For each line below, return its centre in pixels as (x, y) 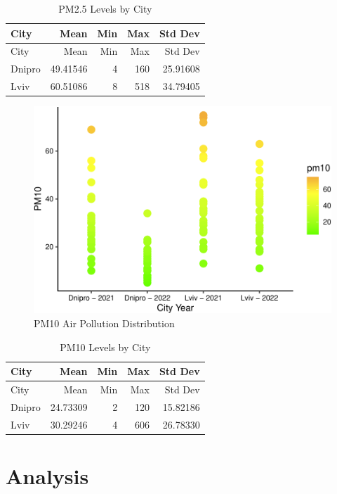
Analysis (47, 475)
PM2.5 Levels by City (105, 8)
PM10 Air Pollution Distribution (104, 323)
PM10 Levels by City (105, 347)
